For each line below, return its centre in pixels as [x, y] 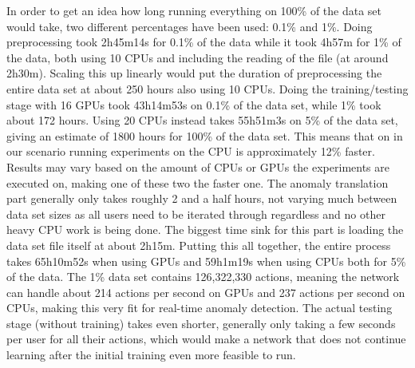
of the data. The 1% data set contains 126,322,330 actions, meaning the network [203, 277]
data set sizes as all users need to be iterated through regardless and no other [196, 214]
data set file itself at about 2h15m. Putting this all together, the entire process [199, 245]
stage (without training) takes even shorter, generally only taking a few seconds [201, 323]
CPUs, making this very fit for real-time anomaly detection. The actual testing [200, 308]
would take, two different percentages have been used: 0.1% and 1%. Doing [190, 26]
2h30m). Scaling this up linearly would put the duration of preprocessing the [194, 73]
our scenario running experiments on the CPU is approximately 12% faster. [191, 151]
